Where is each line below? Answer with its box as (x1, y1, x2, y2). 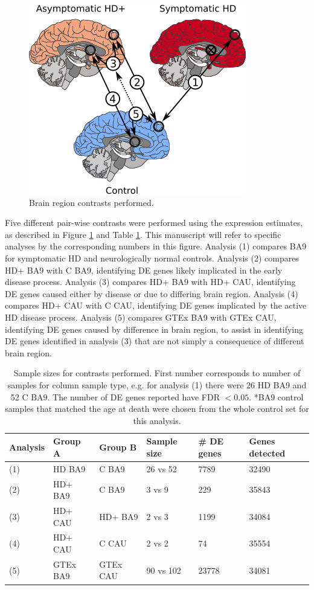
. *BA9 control (249, 390, 304, 403)
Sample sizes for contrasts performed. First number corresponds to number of (13, 367, 301, 379)
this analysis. (133, 414, 181, 426)
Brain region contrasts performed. (29, 196, 154, 208)
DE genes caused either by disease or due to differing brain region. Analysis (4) (5, 287, 298, 300)
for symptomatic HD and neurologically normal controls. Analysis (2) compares (5, 251, 299, 264)
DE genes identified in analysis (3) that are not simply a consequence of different (5, 335, 304, 347)
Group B (99, 441, 137, 454)
